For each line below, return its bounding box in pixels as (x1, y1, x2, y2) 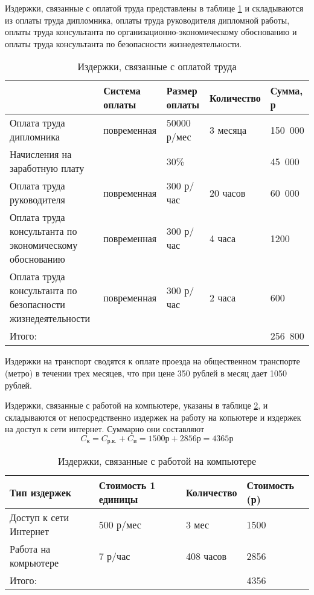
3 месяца (210, 122, 247, 137)
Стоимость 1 (98, 478, 156, 493)
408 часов (186, 548, 227, 563)
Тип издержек (10, 485, 72, 499)
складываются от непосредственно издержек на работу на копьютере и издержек (5, 410, 301, 423)
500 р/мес (98, 517, 141, 531)
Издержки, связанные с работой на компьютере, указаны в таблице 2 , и (5, 399, 268, 412)
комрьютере (10, 556, 59, 570)
